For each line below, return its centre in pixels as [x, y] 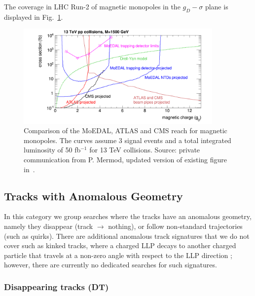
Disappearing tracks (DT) [56, 286]
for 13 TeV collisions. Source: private [145, 150]
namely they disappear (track [49, 226]
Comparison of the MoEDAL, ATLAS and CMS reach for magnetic [126, 130]
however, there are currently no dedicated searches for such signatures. [110, 265]
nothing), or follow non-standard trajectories [175, 226]
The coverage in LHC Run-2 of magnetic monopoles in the [92, 6]
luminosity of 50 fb [52, 150]
